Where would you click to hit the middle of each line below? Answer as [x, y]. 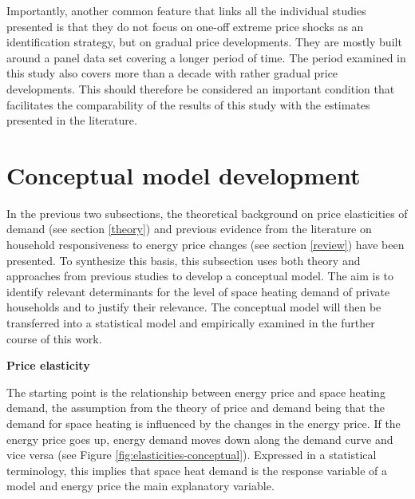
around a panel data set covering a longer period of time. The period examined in [206, 57]
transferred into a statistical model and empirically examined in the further [191, 323]
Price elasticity [48, 365]
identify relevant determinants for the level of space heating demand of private [198, 291]
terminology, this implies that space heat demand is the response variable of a [197, 470]
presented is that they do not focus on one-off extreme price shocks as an [185, 26]
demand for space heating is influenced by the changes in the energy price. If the [204, 423]
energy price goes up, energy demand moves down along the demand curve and [200, 439]
